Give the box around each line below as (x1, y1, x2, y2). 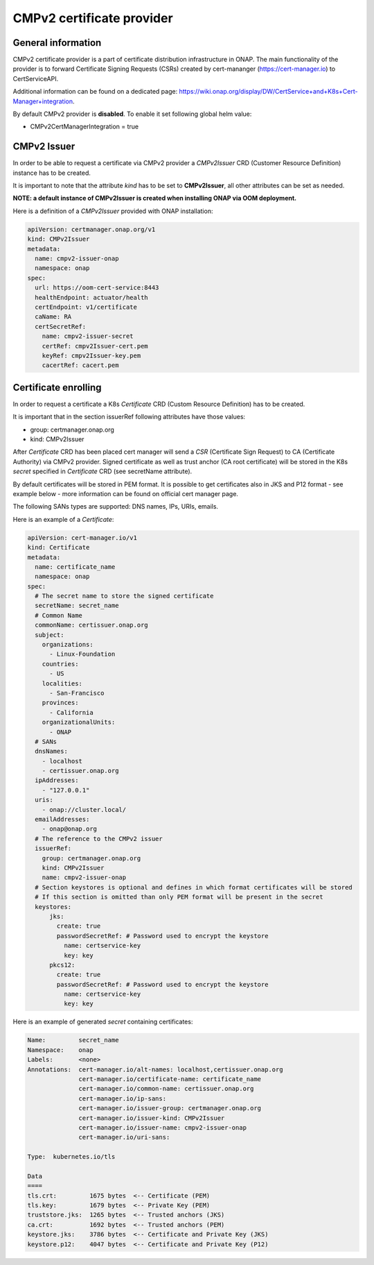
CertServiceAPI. (12, 74, 59, 83)
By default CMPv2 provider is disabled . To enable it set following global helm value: (12, 110, 252, 118)
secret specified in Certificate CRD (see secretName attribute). (12, 467, 193, 475)
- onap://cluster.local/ (42, 806, 127, 813)
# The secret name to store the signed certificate (35, 592, 214, 600)
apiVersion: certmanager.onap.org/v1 (27, 226, 156, 233)
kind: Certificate (27, 543, 90, 552)
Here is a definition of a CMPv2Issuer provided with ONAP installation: (12, 207, 213, 215)
